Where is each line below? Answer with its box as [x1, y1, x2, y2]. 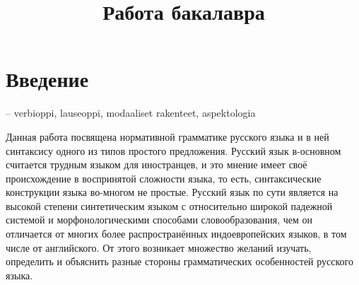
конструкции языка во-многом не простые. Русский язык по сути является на [6, 185, 339, 199]
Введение [6, 64, 89, 93]
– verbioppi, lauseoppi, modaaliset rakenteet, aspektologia [6, 105, 256, 120]
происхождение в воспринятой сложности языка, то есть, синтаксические [6, 170, 322, 185]
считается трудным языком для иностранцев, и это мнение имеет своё [6, 157, 307, 172]
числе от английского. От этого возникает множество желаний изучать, [6, 240, 312, 255]
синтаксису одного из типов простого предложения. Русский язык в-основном [6, 143, 341, 158]
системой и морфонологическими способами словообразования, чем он [6, 212, 313, 227]
